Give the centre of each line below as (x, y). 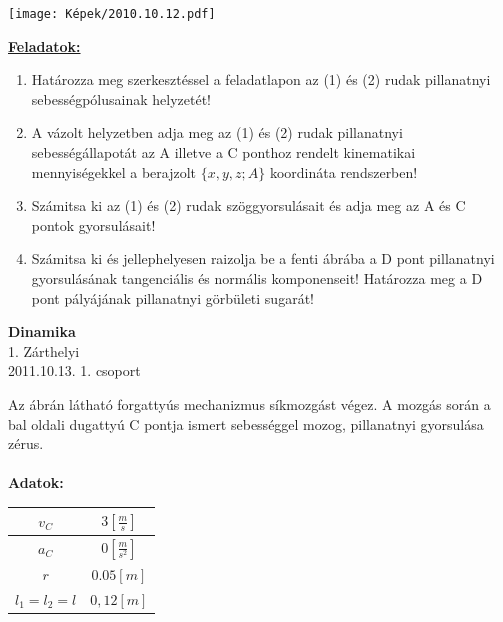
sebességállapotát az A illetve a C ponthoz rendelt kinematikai (223, 152)
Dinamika (42, 331)
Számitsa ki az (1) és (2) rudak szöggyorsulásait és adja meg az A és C (248, 205)
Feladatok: (44, 45)
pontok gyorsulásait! (93, 224)
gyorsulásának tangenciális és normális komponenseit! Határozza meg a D (257, 278)
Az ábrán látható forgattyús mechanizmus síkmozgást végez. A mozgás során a (249, 403)
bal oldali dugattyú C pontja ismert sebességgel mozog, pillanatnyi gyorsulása (246, 423)
